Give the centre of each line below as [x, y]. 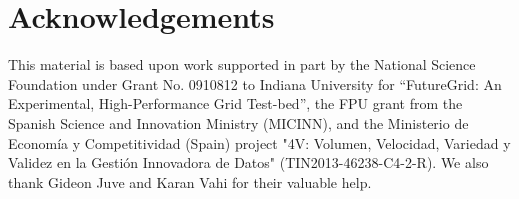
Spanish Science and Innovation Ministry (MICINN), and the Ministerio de [238, 122]
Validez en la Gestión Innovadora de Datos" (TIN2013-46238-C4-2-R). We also [248, 162]
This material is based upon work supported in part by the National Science [242, 64]
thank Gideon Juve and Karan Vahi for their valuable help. [190, 181]
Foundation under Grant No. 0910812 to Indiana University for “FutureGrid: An [255, 83]
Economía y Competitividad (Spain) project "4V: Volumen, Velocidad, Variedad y [259, 142]
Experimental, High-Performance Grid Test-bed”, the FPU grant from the [235, 103]
